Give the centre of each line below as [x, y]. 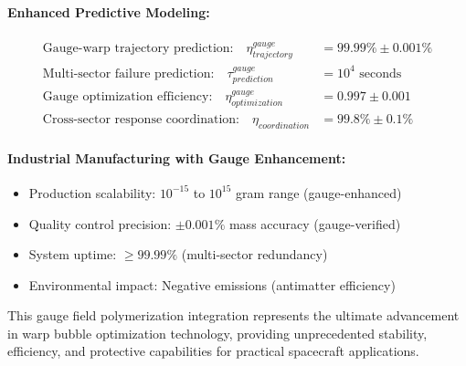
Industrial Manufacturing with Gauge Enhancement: [177, 157]
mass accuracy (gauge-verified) [315, 223]
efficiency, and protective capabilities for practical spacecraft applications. [213, 351]
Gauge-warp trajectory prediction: [138, 49]
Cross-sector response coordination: [141, 120]
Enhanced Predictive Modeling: [109, 11]
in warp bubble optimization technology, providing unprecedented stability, [217, 333]
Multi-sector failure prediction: [128, 73]
